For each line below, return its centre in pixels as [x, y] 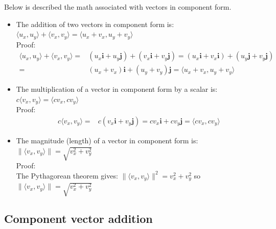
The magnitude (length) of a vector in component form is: [107, 140]
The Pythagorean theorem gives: [67, 175]
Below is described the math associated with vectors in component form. [118, 7]
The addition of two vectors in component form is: [95, 24]
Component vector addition [78, 219]
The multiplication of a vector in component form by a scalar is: [117, 89]
